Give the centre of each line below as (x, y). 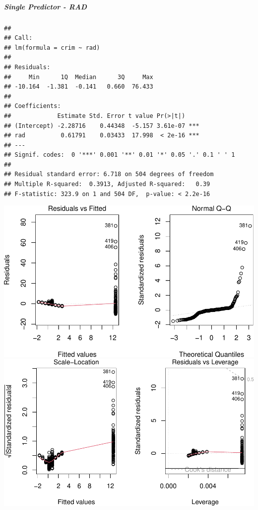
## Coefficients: (32, 106)
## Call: (18, 38)
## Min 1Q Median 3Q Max (79, 77)
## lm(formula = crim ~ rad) (52, 48)
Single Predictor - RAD (46, 6)
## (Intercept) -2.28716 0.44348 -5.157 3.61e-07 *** (102, 126)
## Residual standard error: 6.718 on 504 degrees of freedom (109, 174)
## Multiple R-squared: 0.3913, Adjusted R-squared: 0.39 (107, 184)
